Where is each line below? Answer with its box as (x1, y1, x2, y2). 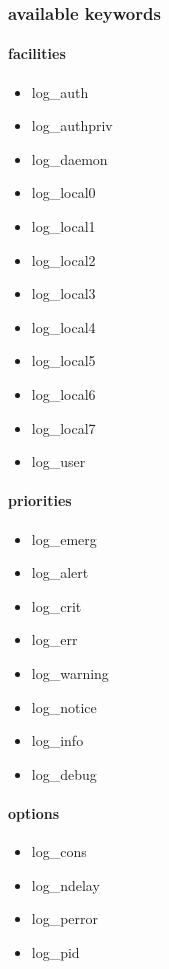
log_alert (31, 562, 89, 583)
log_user (31, 451, 86, 472)
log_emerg (31, 528, 97, 549)
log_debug (31, 763, 97, 784)
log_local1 (31, 216, 96, 237)
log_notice (31, 696, 97, 717)
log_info (31, 730, 84, 751)
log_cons (31, 841, 87, 862)
